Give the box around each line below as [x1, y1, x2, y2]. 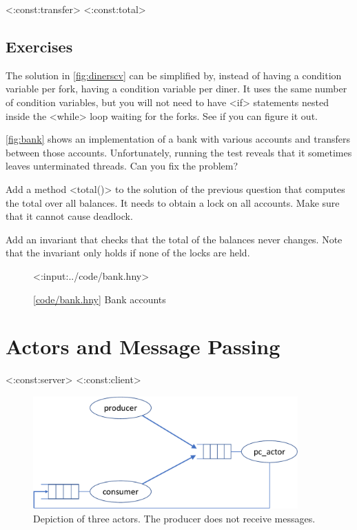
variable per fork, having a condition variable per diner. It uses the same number [6, 81, 347, 96]
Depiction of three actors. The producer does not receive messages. [33, 511, 316, 525]
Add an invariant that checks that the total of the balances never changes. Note [6, 232, 343, 246]
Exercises [6, 35, 73, 57]
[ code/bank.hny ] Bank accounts [33, 292, 166, 306]
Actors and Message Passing [6, 332, 280, 360]
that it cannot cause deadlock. [6, 209, 133, 223]
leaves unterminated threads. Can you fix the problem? [6, 159, 238, 173]
